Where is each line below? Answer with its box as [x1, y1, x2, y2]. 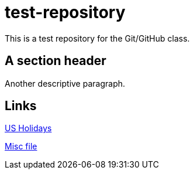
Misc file [5, 141, 37, 152]
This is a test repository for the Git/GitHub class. [5, 33, 190, 43]
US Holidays [5, 123, 52, 134]
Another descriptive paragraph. [5, 78, 126, 88]
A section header [5, 53, 106, 69]
